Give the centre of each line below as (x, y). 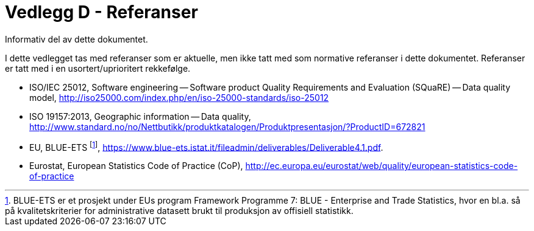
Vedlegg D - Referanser (101, 12)
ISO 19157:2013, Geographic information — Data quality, (140, 116)
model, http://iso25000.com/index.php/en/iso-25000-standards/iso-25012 (179, 97)
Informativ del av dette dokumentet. (77, 39)
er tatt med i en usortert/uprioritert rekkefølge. (98, 68)
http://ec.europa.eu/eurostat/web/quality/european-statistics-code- (382, 166)
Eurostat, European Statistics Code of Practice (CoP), (136, 166)
